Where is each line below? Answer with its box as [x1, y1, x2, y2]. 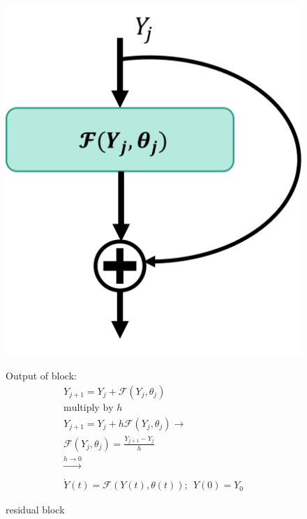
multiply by [63, 403, 114, 413]
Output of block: [6, 368, 77, 383]
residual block [6, 502, 65, 517]
